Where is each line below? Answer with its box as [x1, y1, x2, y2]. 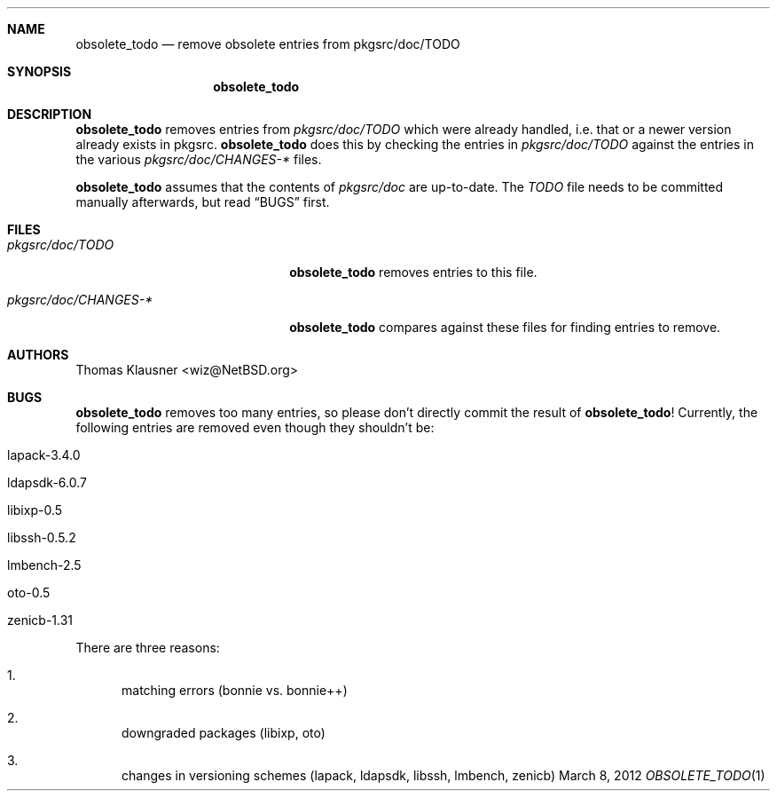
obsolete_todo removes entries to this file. [289, 265, 538, 280]
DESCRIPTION [7, 107, 92, 122]
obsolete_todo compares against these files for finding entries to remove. [289, 320, 721, 335]
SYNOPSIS [7, 64, 72, 79]
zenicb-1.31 [7, 612, 74, 628]
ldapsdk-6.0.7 [7, 475, 87, 490]
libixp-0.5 [7, 502, 63, 518]
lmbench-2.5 [7, 557, 82, 573]
